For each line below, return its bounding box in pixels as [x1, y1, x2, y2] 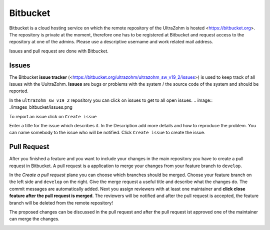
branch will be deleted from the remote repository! [9, 200, 113, 206]
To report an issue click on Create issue [9, 113, 97, 119]
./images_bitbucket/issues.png [9, 104, 72, 110]
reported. [9, 88, 28, 94]
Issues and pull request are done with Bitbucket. [9, 48, 108, 54]
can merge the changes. [9, 216, 59, 222]
